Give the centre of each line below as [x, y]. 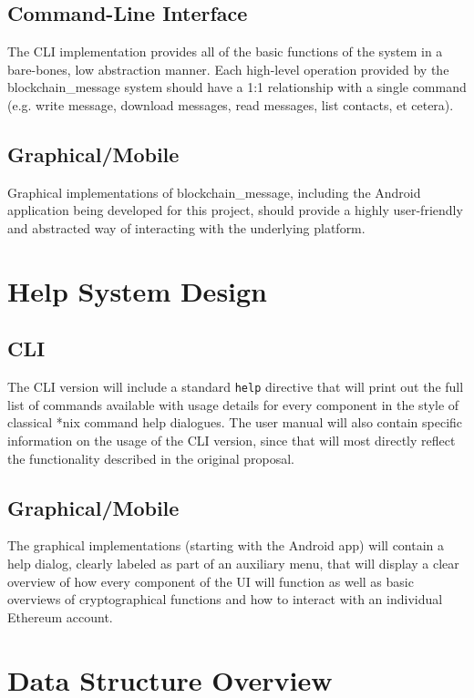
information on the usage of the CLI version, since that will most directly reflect [232, 440]
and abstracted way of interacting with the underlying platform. [186, 227]
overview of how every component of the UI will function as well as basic [211, 581]
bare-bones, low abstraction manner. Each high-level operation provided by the [228, 69]
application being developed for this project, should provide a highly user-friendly [235, 210]
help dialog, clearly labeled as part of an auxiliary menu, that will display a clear [233, 563]
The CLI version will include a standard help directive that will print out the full [236, 387]
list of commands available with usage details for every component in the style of [233, 404]
